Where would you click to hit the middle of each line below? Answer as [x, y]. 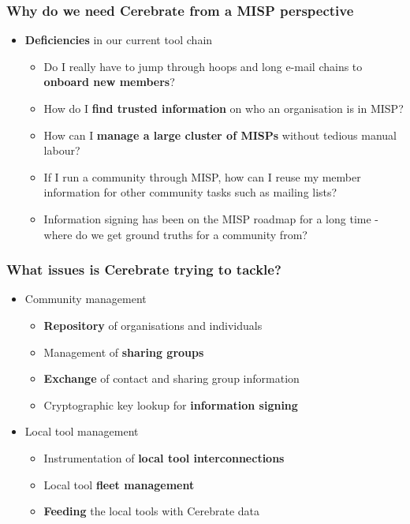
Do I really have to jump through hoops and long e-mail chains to [203, 66]
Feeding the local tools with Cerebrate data [152, 511]
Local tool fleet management [119, 484]
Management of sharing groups [124, 352]
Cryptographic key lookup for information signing [171, 404]
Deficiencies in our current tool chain [119, 40]
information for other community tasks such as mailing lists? [190, 192]
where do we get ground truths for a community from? [175, 234]
